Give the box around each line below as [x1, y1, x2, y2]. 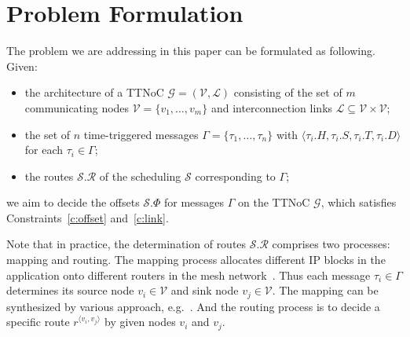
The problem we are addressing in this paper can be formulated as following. [6, 42, 375, 59]
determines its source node [6, 282, 134, 299]
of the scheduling [99, 167, 181, 184]
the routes [24, 167, 74, 184]
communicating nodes [24, 99, 130, 115]
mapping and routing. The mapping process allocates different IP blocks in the [6, 251, 386, 268]
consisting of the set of [233, 84, 342, 101]
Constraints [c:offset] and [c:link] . [6, 209, 169, 225]
